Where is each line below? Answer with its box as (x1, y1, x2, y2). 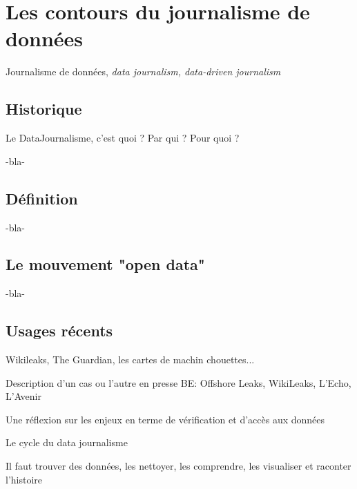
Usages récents (6, 320, 113, 341)
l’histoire (6, 472, 43, 486)
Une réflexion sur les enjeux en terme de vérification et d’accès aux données (6, 412, 325, 426)
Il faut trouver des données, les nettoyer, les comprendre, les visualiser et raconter (6, 459, 351, 473)
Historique (6, 98, 82, 119)
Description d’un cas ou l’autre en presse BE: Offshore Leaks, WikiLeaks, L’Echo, (6, 375, 351, 390)
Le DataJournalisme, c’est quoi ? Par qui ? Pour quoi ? (6, 131, 240, 145)
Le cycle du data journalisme (6, 435, 128, 450)
